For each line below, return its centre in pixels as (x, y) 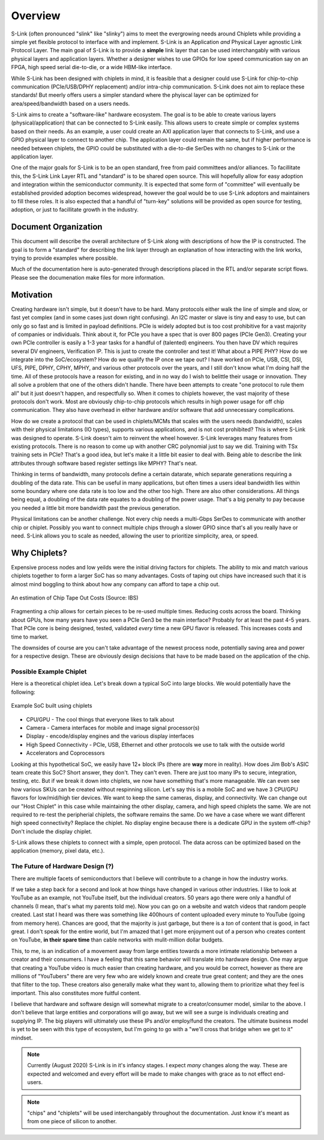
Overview (36, 16)
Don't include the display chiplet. (52, 831)
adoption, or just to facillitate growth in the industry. (75, 210)
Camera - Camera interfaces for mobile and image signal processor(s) (113, 728)
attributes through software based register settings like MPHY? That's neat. (104, 463)
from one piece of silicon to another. (72, 1121)
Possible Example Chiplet (49, 672)
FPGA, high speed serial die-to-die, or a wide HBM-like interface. (91, 67)
